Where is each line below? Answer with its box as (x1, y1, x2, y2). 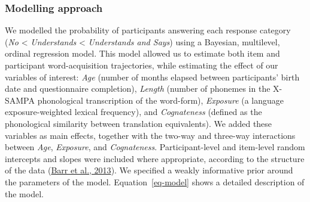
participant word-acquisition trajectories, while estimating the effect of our (5, 59, 278, 71)
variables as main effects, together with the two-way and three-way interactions (5, 129, 296, 141)
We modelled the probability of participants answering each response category (5, 24, 291, 36)
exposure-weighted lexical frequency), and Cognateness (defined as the (5, 105, 262, 118)
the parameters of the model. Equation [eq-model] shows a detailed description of (5, 175, 305, 188)
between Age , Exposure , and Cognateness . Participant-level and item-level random (5, 141, 305, 153)
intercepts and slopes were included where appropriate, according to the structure (5, 152, 305, 164)
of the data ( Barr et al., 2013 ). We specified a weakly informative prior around (5, 164, 293, 176)
